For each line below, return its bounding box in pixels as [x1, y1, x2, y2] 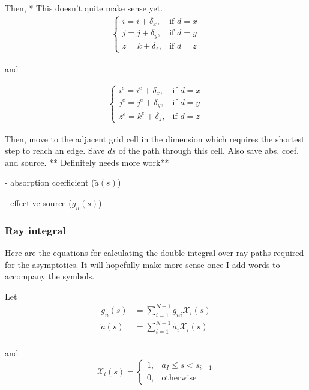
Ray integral [5, 222, 66, 237]
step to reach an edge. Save [5, 144, 105, 157]
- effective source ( [5, 197, 72, 209]
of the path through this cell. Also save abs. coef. [118, 144, 299, 157]
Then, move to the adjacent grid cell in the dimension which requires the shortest [5, 132, 305, 145]
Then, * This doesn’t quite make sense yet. [5, 2, 163, 14]
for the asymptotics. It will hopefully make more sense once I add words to [5, 258, 280, 270]
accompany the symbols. [5, 270, 95, 282]
